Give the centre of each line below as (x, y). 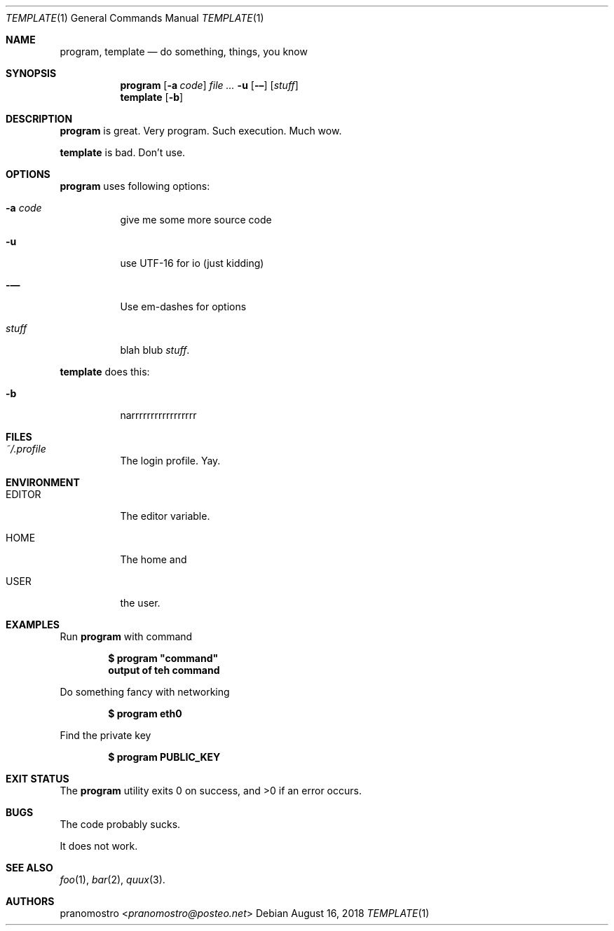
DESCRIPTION (39, 119)
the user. (140, 603)
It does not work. (99, 846)
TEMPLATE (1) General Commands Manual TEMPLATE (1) (135, 18)
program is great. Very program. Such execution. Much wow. (201, 131)
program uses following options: (135, 186)
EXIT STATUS (37, 779)
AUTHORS (30, 901)
